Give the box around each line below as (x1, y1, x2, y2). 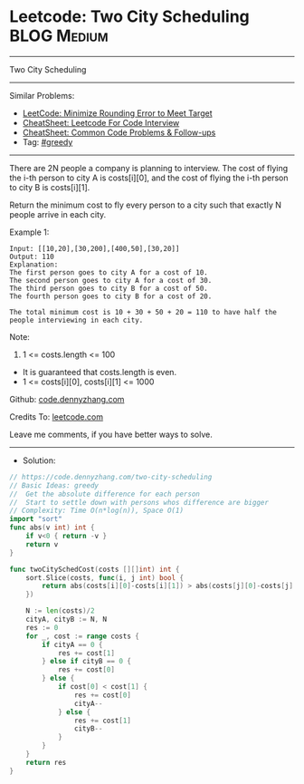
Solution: (22, 455, 56, 466)
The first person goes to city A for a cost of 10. (9, 267, 208, 277)
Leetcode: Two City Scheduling (9, 6, 251, 27)
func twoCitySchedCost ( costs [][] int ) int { (9, 565, 180, 574)
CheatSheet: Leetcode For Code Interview (22, 117, 180, 128)
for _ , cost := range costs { (25, 632, 140, 641)
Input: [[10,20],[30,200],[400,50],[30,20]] (9, 244, 180, 253)
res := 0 (25, 623, 59, 632)
